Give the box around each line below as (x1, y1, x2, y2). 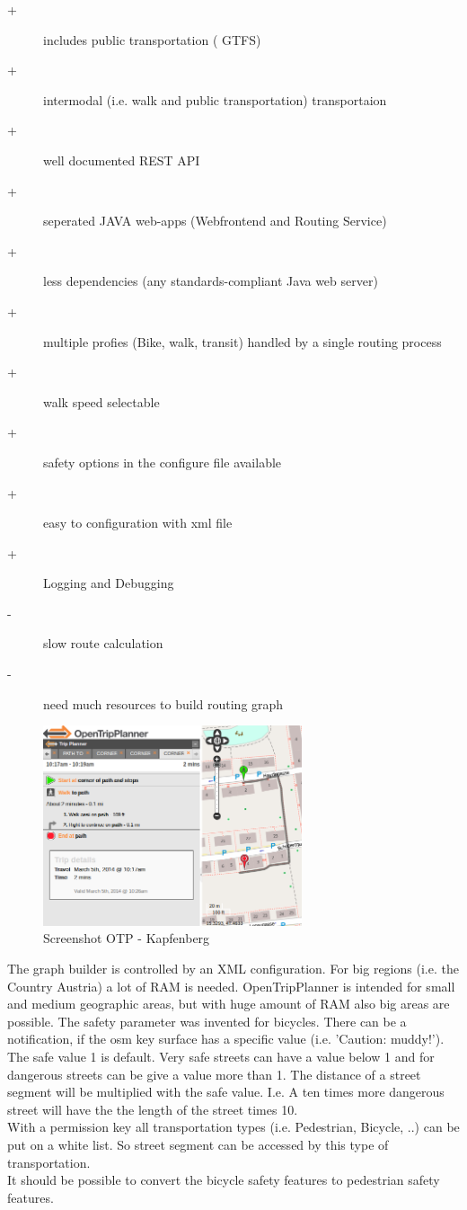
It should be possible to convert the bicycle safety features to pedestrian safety (7, 1170, 440, 1189)
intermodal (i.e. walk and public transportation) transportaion (43, 90, 387, 109)
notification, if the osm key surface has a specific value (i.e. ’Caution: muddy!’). (7, 1029, 445, 1048)
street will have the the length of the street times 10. (7, 1099, 298, 1118)
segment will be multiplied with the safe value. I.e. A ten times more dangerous (7, 1082, 445, 1101)
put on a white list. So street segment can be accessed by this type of (7, 1134, 389, 1153)
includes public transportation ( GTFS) (43, 30, 261, 49)
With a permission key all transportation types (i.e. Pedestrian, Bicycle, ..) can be (7, 1117, 460, 1136)
